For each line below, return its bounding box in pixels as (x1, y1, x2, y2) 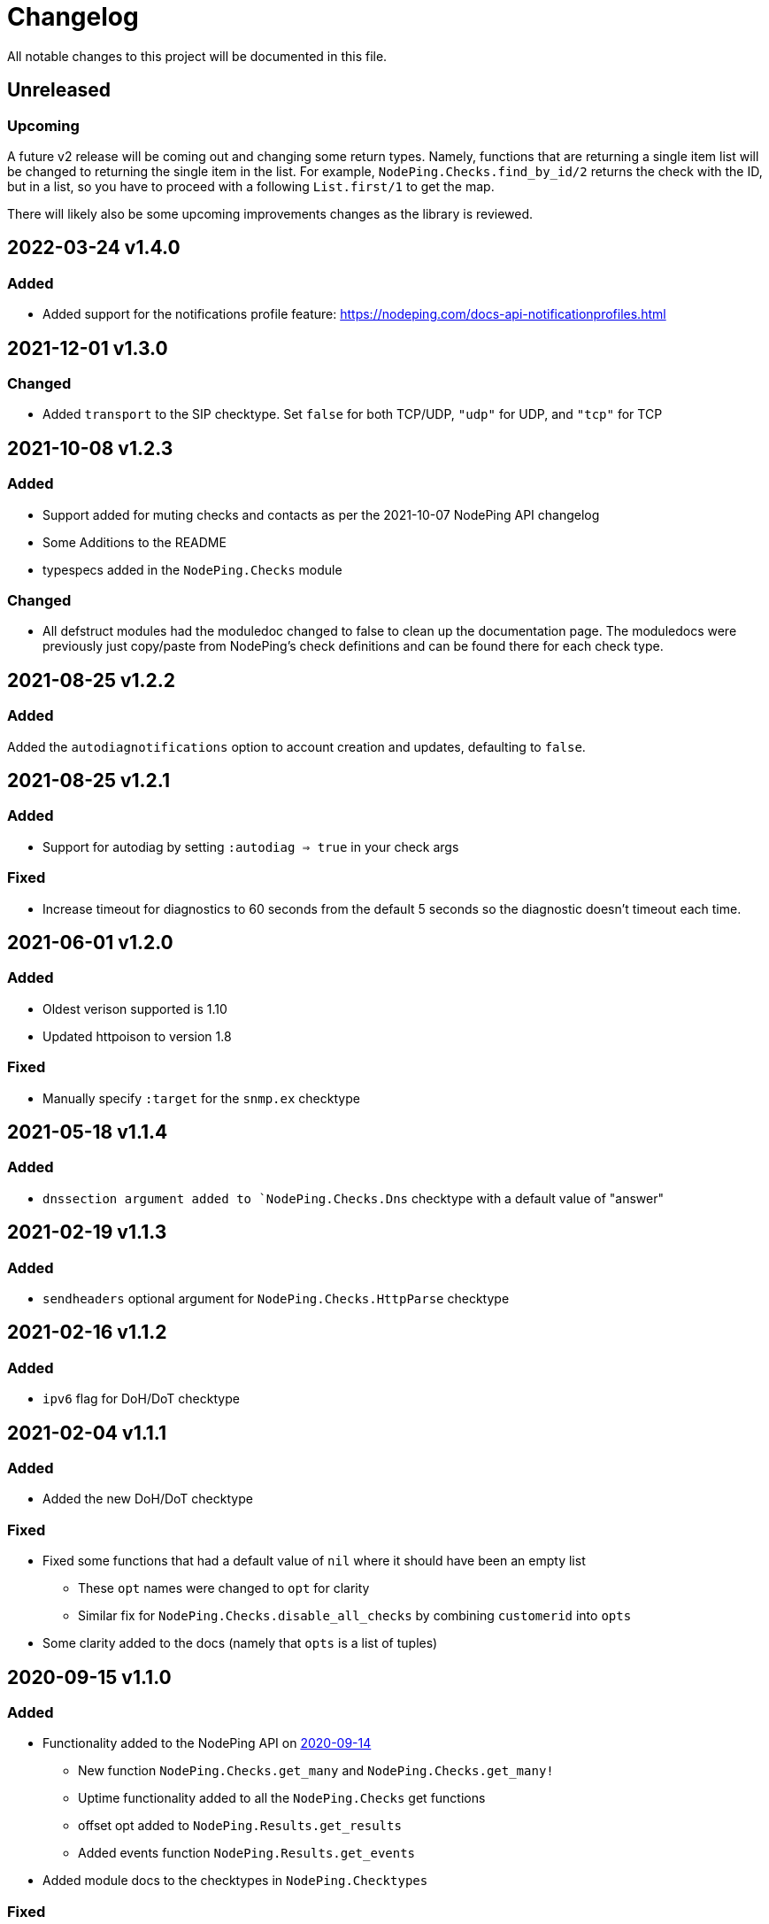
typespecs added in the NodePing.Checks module (42, 561, 342, 577)
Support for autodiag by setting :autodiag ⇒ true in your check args (42, 838, 459, 854)
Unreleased (7, 79, 112, 102)
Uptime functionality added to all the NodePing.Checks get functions (78, 1790, 486, 1806)
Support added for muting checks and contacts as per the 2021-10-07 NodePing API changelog (42, 506, 600, 522)
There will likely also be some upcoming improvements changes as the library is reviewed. (7, 205, 534, 221)
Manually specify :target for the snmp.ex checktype (42, 1090, 360, 1106)
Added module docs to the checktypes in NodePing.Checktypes (42, 1873, 428, 1889)
